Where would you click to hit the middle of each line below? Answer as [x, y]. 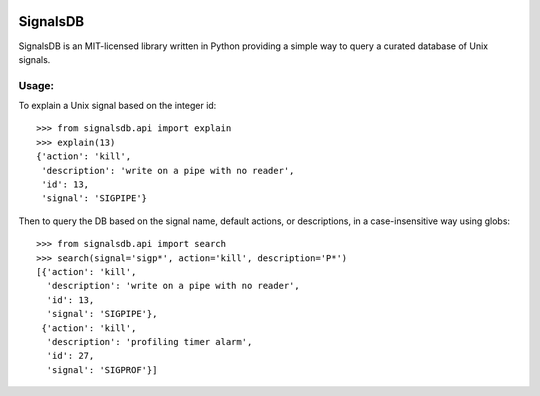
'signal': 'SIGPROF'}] [102, 369]
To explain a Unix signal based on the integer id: [117, 106]
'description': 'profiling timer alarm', [149, 341]
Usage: [36, 85]
